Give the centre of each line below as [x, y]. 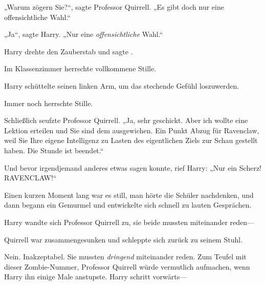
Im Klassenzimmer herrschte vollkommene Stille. [80, 68]
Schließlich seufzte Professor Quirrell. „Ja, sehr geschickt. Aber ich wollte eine [126, 120]
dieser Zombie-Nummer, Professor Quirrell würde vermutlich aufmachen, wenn [127, 266]
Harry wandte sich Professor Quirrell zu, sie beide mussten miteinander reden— [129, 222]
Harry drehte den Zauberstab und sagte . [69, 51]
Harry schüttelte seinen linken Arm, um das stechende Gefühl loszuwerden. [122, 85]
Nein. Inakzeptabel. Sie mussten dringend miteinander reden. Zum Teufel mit [125, 257]
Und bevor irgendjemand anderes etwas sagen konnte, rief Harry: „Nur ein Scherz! [133, 167]
